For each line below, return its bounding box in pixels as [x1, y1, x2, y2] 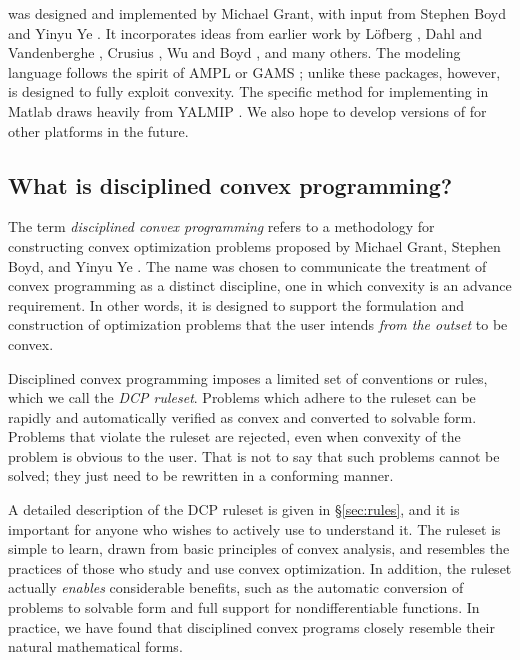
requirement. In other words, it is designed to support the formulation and [8, 294, 464, 315]
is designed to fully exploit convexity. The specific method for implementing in [8, 81, 489, 102]
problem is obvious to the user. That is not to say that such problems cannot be [8, 445, 500, 466]
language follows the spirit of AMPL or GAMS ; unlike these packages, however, [8, 61, 501, 82]
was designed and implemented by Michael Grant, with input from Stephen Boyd [8, 3, 506, 23]
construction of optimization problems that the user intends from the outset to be [8, 314, 508, 335]
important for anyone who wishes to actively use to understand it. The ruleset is [8, 518, 501, 539]
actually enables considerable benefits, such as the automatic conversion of [8, 577, 464, 598]
